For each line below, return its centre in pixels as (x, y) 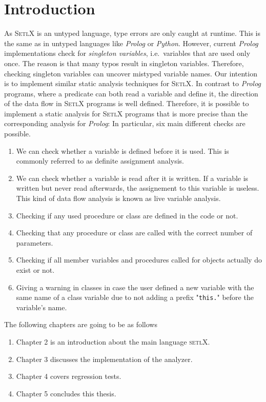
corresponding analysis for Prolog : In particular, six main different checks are (125, 123)
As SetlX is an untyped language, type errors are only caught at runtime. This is (132, 33)
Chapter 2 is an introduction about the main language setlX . (113, 342)
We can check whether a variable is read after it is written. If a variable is (132, 178)
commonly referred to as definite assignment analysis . (100, 161)
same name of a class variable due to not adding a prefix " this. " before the (135, 297)
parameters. (35, 242)
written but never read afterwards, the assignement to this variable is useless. (138, 188)
